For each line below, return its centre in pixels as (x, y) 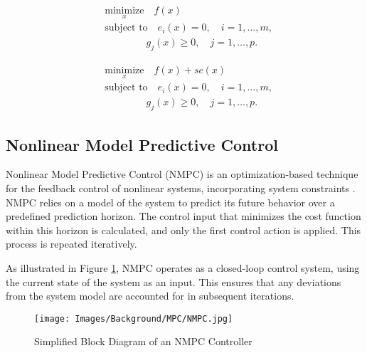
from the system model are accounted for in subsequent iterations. (150, 296)
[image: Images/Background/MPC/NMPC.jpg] (134, 318)
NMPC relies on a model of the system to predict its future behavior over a (170, 202)
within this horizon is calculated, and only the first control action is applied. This (183, 230)
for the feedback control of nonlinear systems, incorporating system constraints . (181, 188)
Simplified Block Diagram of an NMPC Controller (143, 341)
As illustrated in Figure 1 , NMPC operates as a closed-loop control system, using (183, 267)
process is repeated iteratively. (71, 244)
